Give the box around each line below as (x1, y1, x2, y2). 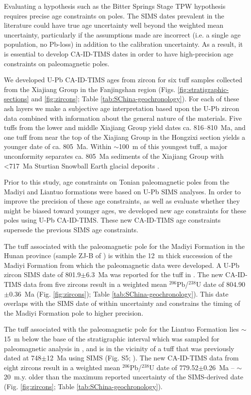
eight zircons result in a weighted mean (4, 362, 120, 372)
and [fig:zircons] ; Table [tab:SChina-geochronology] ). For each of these (31, 94, 239, 104)
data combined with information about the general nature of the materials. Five (4, 113, 242, 123)
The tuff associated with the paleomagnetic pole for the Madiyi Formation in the (4, 241, 245, 251)
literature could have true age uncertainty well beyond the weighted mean (4, 20, 224, 30)
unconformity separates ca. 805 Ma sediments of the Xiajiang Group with (4, 150, 224, 161)
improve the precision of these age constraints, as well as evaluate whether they (4, 196, 240, 206)
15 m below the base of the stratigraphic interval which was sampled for (4, 334, 219, 343)
